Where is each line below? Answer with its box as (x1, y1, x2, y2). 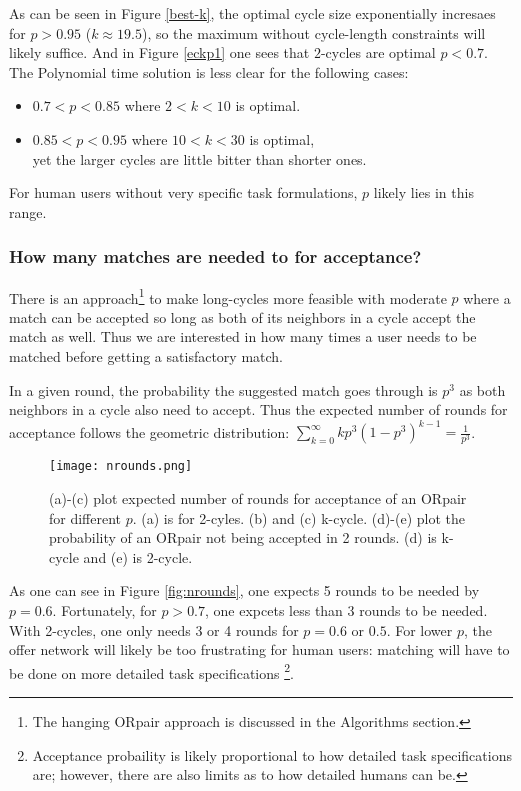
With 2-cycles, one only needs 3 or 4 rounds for (9, 619, 299, 640)
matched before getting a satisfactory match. (9, 346, 283, 366)
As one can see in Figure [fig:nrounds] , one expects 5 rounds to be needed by (9, 580, 480, 601)
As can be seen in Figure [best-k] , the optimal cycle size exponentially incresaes (9, 3, 496, 23)
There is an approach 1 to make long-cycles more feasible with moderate (9, 284, 447, 308)
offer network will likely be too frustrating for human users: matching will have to (9, 639, 510, 660)
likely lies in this (373, 182, 474, 203)
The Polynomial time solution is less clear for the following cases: (9, 61, 409, 82)
